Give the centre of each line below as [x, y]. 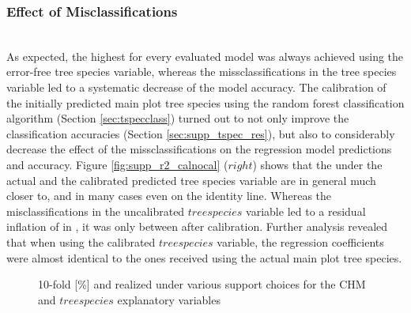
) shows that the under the [317, 164]
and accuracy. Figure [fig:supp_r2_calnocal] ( [117, 164]
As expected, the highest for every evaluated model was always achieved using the [205, 56]
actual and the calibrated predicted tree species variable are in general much [191, 180]
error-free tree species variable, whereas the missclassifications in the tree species [202, 72]
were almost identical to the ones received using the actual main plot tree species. [204, 257]
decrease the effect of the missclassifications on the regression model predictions [199, 149]
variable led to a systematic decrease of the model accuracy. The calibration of [196, 87]
